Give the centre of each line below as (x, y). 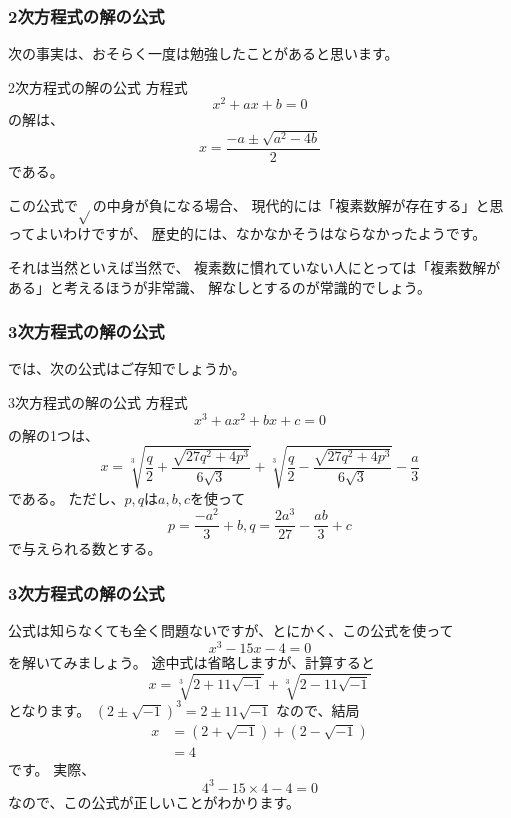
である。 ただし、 (66, 497)
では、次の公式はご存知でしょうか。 (127, 368)
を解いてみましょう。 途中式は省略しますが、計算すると (192, 661)
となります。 (49, 709)
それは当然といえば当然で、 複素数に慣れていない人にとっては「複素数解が (254, 266)
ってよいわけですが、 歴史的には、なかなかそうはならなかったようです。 (247, 233)
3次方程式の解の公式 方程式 (98, 401)
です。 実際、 (52, 768)
